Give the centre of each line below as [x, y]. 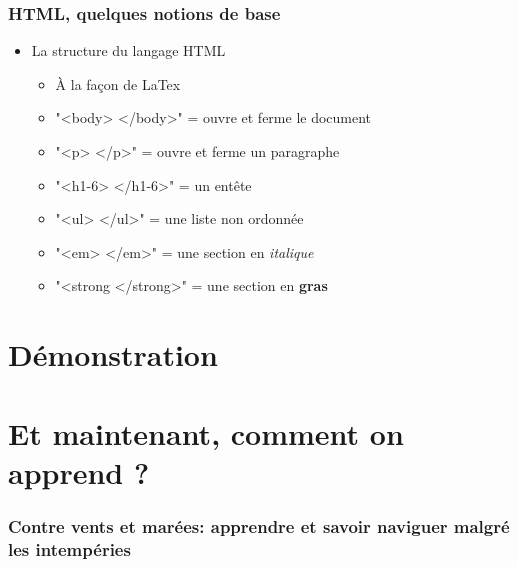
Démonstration [113, 354]
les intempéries [69, 548]
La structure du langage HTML [128, 50]
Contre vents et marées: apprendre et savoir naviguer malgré [259, 525]
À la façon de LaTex [118, 83]
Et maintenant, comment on [206, 432]
